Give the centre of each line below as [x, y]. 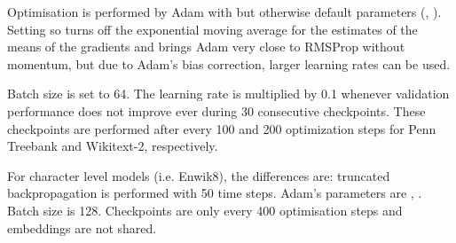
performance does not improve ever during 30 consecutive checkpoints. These [216, 110]
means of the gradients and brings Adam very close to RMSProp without [206, 47]
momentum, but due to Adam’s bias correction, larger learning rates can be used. [229, 63]
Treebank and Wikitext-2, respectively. [113, 146]
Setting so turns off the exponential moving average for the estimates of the [212, 29]
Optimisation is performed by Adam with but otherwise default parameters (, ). [224, 12]
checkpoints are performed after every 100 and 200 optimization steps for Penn [222, 128]
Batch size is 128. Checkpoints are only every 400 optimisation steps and [205, 210]
